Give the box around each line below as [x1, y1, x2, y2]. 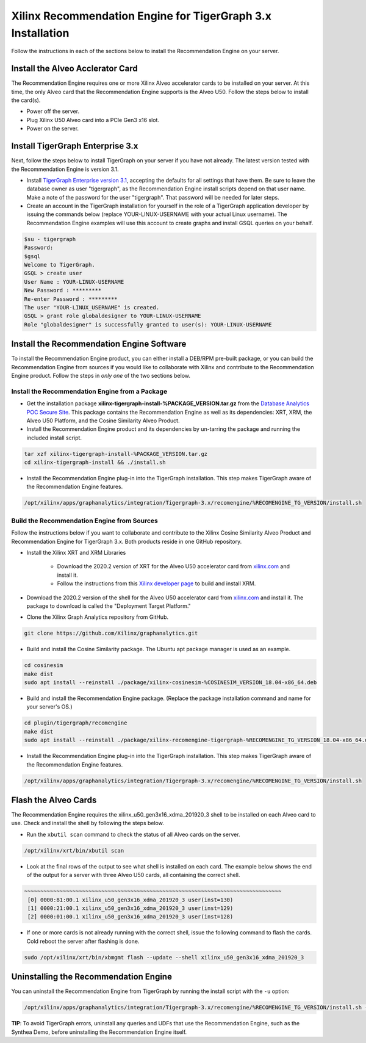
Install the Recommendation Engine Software [11, 339, 187, 349]
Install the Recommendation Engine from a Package [11, 387, 168, 395]
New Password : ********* [24, 287, 102, 294]
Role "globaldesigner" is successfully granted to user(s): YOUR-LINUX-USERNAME [24, 321, 272, 328]
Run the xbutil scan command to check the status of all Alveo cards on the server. [26, 831, 240, 838]
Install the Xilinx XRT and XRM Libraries [26, 549, 126, 556]
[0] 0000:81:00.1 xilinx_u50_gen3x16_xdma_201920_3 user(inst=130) [27, 896, 234, 903]
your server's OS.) [26, 703, 73, 710]
